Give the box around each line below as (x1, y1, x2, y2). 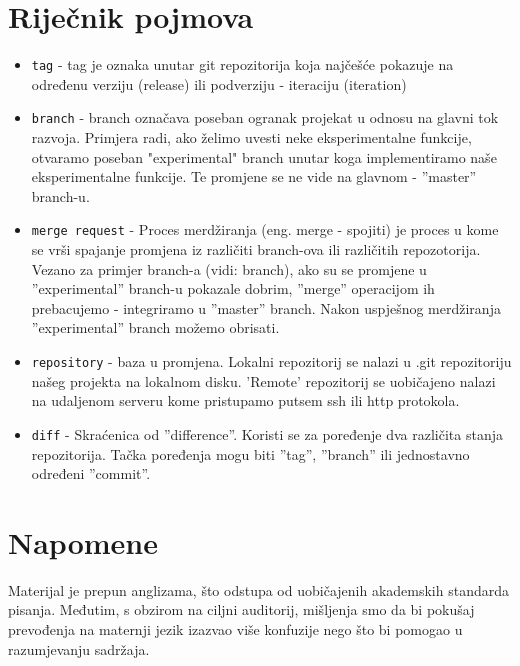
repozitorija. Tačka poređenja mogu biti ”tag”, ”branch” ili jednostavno (31, 443, 470, 464)
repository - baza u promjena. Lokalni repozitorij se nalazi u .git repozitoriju (31, 351, 512, 372)
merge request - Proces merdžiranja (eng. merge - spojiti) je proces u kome (31, 219, 499, 240)
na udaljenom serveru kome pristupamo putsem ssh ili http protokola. (31, 390, 460, 411)
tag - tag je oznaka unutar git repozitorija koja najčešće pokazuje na (31, 54, 454, 75)
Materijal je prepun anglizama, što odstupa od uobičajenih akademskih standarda (8, 579, 510, 600)
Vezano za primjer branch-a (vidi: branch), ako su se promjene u (31, 258, 427, 279)
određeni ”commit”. (31, 463, 151, 484)
